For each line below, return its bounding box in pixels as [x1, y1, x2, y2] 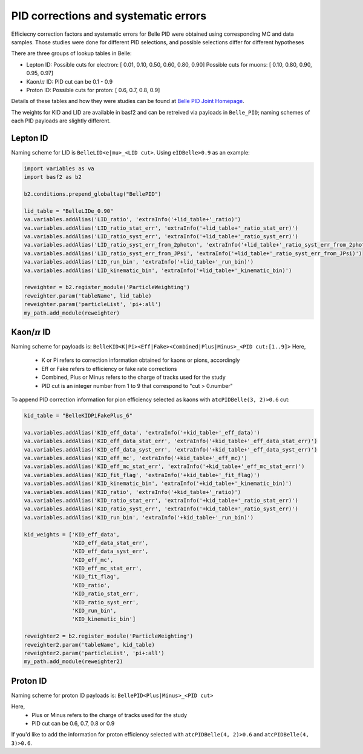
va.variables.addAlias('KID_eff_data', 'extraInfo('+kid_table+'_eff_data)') [24, 429, 260, 436]
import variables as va [24, 165, 95, 172]
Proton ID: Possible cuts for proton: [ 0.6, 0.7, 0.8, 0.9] [26, 86, 160, 93]
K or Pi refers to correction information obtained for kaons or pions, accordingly [41, 356, 240, 364]
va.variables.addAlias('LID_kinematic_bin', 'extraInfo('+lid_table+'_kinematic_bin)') [24, 267, 292, 274]
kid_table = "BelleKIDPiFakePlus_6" [24, 412, 133, 419]
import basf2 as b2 [24, 173, 82, 181]
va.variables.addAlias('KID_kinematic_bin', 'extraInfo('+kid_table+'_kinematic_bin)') [24, 480, 292, 487]
